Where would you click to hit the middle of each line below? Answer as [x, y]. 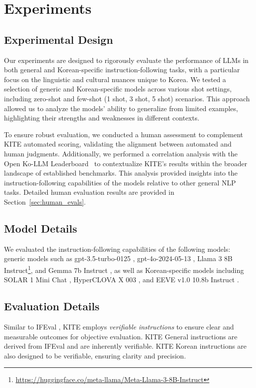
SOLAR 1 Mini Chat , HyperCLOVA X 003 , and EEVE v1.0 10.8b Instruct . [122, 280]
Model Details [41, 228]
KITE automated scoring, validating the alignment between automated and [118, 144]
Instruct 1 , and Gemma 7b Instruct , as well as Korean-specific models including [124, 269]
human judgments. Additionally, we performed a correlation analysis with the [121, 153]
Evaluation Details [52, 306]
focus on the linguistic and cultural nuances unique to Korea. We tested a [115, 79]
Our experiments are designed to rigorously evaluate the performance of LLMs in [126, 60]
